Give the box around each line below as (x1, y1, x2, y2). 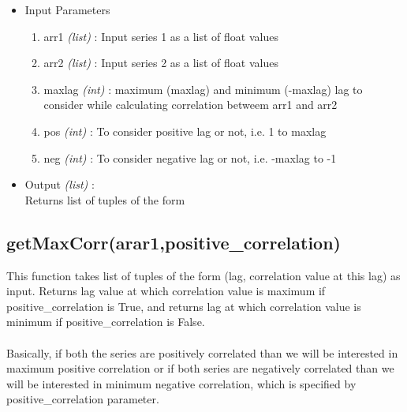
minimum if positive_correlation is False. (6, 313, 205, 330)
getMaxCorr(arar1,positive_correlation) (6, 230, 341, 254)
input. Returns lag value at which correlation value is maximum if (6, 283, 326, 299)
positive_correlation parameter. (6, 391, 159, 407)
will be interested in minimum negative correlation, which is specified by (6, 375, 357, 391)
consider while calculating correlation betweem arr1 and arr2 (43, 96, 338, 113)
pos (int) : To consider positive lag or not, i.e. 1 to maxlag (43, 122, 327, 139)
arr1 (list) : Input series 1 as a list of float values (43, 28, 278, 44)
